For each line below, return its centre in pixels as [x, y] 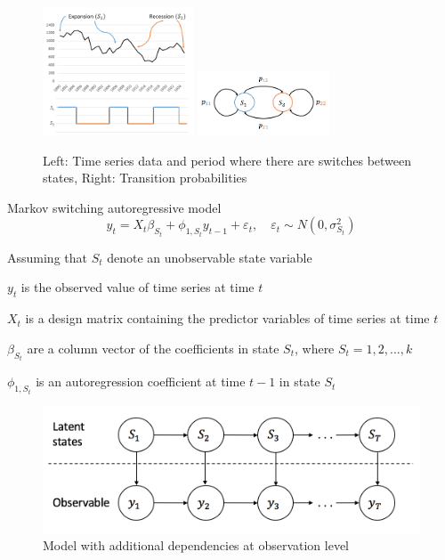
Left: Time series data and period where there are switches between [227, 160]
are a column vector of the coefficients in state [153, 348]
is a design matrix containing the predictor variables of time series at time [227, 318]
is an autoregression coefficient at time [141, 381]
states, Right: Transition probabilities [145, 178]
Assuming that [47, 257]
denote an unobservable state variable [210, 257]
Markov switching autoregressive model [114, 207]
